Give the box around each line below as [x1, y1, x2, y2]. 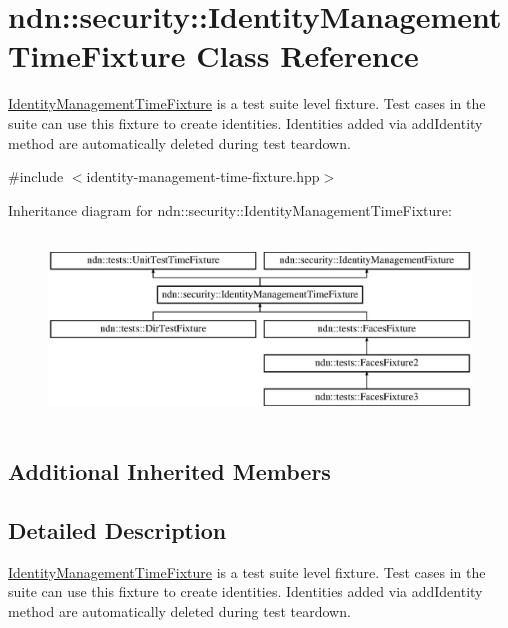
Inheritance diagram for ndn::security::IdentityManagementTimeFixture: [8, 199, 452, 220]
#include [8, 166, 64, 187]
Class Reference [196, 35, 419, 76]
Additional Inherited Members [8, 456, 331, 487]
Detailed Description [8, 515, 227, 546]
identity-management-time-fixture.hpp [86, 166, 320, 187]
